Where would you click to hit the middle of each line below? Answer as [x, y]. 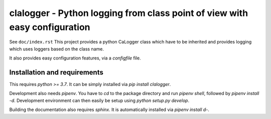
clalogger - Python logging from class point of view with [129, 13]
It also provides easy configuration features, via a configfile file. [75, 58]
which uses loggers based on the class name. [56, 49]
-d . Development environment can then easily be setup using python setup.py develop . [99, 100]
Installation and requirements [56, 72]
